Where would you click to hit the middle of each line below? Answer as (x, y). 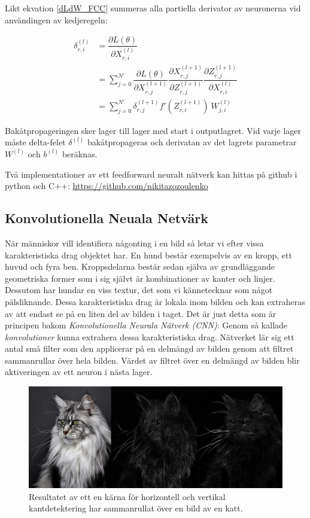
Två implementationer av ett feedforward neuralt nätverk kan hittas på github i (151, 174)
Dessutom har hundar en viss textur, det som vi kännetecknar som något (139, 290)
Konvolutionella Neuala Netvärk (107, 218)
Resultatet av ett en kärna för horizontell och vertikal (127, 496)
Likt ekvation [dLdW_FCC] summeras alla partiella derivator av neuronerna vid (153, 8)
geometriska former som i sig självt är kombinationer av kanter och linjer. (140, 278)
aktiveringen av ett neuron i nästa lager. (79, 372)
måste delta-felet (35, 142)
